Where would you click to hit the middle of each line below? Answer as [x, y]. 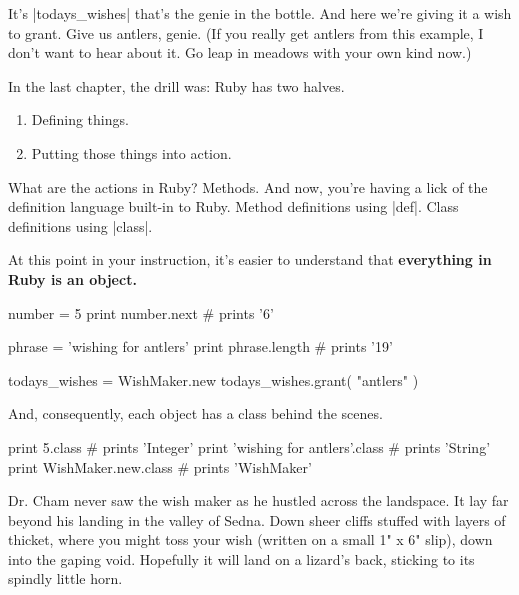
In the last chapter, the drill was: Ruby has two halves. [176, 85]
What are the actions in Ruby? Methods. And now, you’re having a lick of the [248, 186]
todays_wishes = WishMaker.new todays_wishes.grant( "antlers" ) [213, 379]
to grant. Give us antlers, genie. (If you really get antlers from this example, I [246, 32]
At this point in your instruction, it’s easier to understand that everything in [250, 259]
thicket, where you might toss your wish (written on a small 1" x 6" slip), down [250, 539]
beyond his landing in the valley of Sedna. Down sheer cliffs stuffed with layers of [257, 519]
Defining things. [80, 119]
